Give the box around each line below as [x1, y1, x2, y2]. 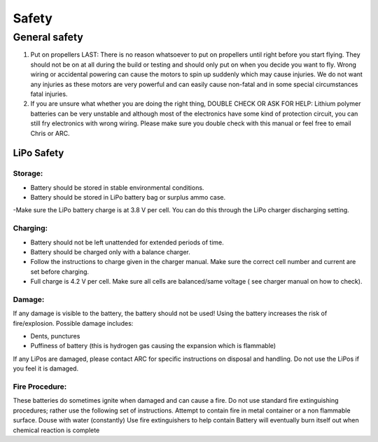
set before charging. [30, 267, 90, 276]
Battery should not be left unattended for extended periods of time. [30, 238, 224, 247]
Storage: [13, 169, 43, 179]
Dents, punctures [30, 332, 80, 340]
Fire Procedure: [13, 382, 67, 392]
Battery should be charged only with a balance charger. [30, 247, 190, 256]
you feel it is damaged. [13, 364, 79, 373]
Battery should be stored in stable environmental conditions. [30, 183, 204, 192]
